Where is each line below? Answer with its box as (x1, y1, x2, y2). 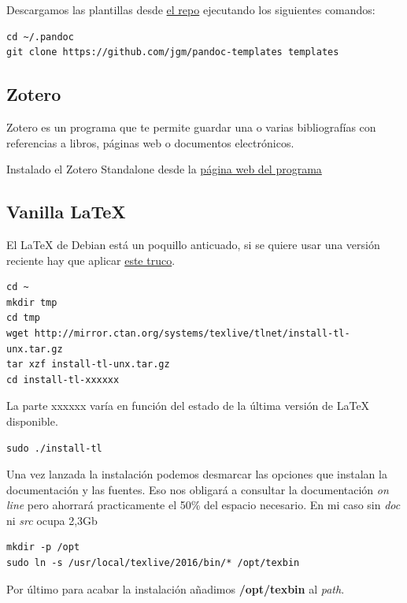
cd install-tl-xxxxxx (6, 374, 120, 385)
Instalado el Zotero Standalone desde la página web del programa (6, 161, 322, 177)
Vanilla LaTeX (6, 199, 126, 224)
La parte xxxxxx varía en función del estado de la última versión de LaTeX (6, 397, 370, 414)
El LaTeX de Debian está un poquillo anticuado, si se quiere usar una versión (6, 236, 380, 252)
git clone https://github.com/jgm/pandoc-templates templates (6, 47, 339, 58)
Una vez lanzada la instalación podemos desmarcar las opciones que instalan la (6, 466, 387, 482)
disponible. (6, 412, 58, 429)
